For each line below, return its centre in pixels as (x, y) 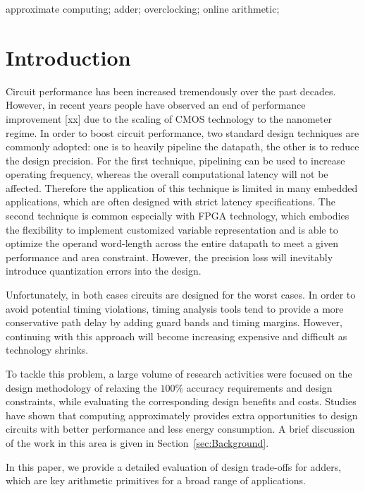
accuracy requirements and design (259, 387)
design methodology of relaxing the (81, 387)
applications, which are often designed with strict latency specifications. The (171, 202)
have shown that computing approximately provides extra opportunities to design (182, 415)
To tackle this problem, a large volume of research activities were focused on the (179, 373)
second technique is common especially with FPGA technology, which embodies (178, 216)
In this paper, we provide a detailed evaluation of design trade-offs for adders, (174, 466)
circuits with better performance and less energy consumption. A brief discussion (180, 429)
